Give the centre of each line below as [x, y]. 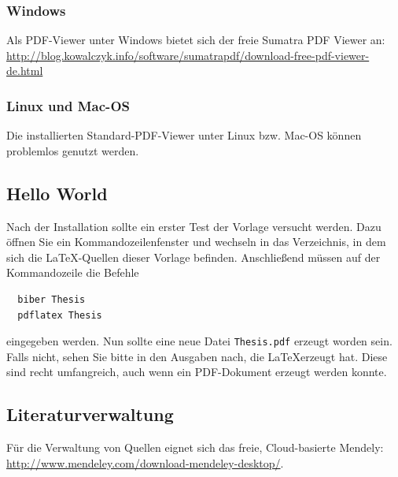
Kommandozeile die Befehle [73, 272]
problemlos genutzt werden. [73, 150]
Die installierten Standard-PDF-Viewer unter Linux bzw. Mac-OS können [184, 135]
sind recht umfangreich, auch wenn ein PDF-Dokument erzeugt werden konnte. [197, 372]
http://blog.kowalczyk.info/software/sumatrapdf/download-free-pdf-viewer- [188, 55]
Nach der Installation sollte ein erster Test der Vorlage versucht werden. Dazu [194, 226]
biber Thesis [52, 299]
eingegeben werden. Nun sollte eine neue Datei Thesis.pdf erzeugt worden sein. [199, 341]
